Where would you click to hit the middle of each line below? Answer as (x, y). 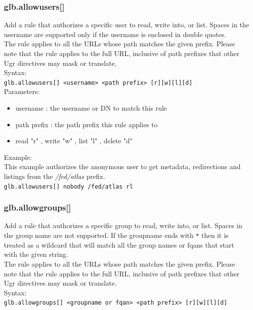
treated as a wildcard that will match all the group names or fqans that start (119, 244)
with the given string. (36, 254)
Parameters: (22, 91)
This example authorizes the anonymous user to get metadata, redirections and (122, 166)
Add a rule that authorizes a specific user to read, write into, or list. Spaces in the (127, 25)
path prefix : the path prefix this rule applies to (86, 124)
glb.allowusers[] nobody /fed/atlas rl (68, 186)
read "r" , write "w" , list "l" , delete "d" (74, 141)
